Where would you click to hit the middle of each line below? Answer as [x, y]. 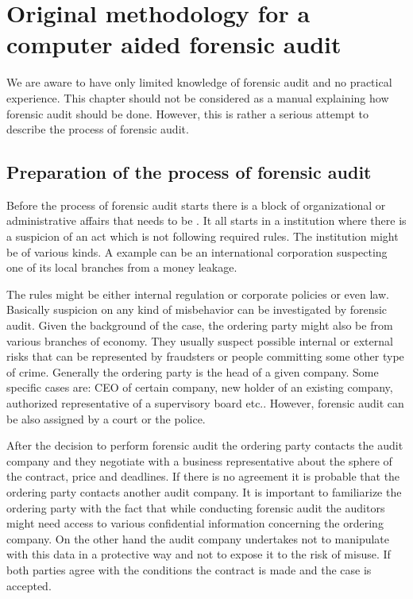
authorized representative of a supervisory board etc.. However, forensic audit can [205, 403]
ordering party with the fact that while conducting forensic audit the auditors [196, 507]
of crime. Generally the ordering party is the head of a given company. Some [193, 371]
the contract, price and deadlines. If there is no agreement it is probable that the [203, 476]
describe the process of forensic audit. [98, 129]
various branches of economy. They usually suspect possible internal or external [200, 340]
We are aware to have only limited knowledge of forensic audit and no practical [199, 82]
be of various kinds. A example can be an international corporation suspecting [197, 251]
